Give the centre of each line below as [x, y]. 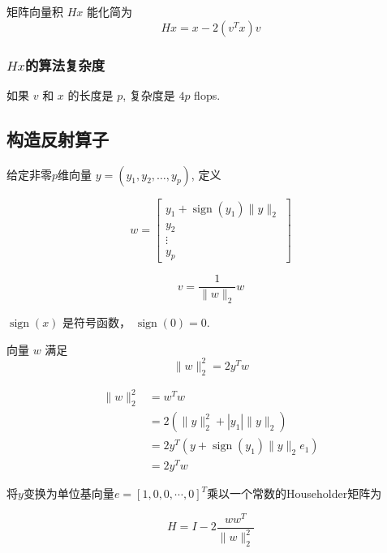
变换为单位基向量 [69, 493]
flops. [207, 94]
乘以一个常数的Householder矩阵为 [295, 493]
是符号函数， [97, 322]
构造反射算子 [58, 138]
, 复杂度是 [149, 94]
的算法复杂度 [65, 64]
